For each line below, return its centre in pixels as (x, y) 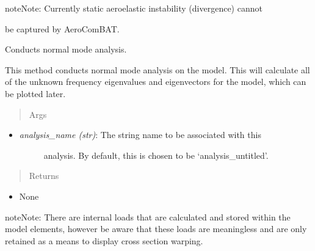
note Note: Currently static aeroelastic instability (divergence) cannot (134, 8)
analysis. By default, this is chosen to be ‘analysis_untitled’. (156, 155)
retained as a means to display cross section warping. (104, 240)
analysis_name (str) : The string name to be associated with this (140, 135)
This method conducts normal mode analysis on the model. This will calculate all (157, 69)
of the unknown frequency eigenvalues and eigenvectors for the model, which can (156, 82)
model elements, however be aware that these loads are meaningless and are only (156, 229)
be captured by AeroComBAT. (62, 28)
